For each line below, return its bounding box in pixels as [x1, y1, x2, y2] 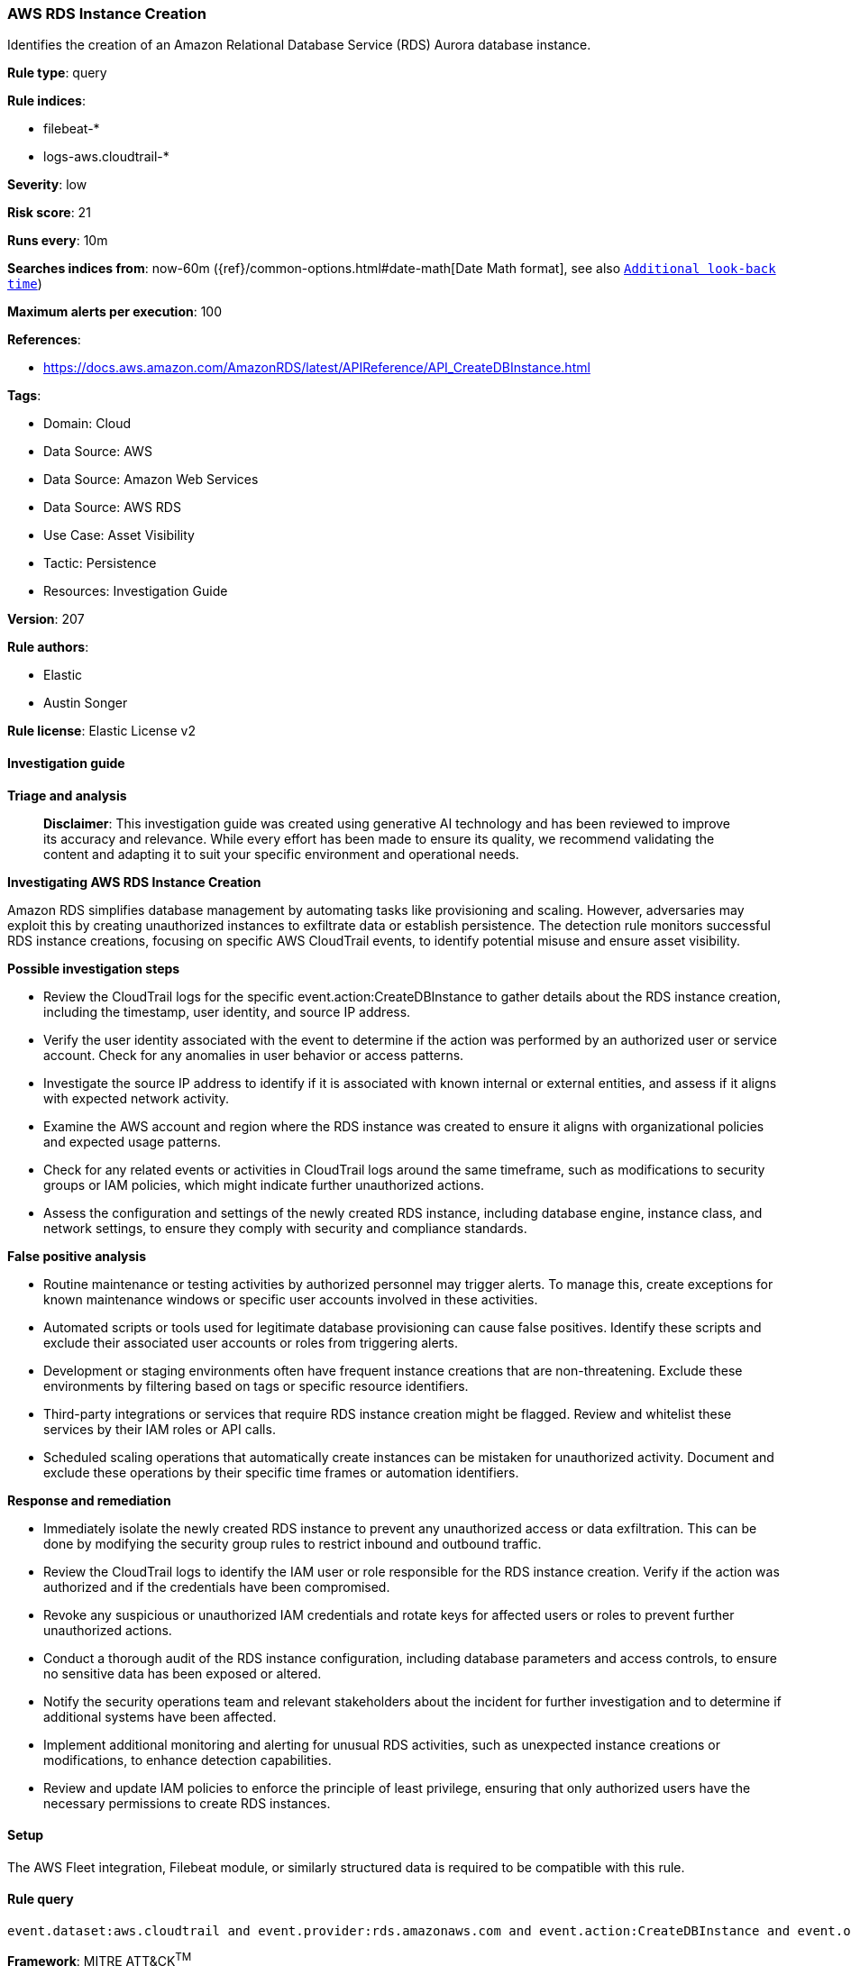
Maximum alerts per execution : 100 [7, 304, 223, 320]
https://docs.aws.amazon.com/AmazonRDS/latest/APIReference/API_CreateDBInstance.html [43, 360, 590, 376]
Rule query [7, 1891, 74, 1907]
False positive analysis [7, 1248, 146, 1264]
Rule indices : [7, 93, 86, 109]
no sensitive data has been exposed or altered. [43, 1665, 322, 1681]
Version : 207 [7, 611, 85, 627]
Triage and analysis [7, 787, 127, 803]
